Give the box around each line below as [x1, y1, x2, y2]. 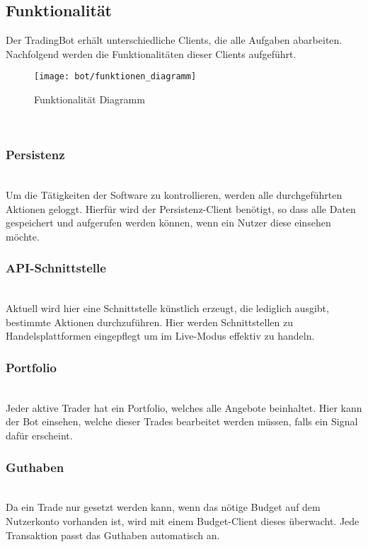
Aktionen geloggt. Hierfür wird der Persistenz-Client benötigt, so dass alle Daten [6, 201, 356, 216]
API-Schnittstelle [6, 259, 106, 277]
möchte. [6, 229, 40, 243]
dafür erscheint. [6, 428, 73, 443]
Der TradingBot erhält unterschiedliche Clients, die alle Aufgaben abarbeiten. [6, 33, 343, 47]
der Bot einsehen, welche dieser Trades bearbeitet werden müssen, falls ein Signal [6, 414, 358, 429]
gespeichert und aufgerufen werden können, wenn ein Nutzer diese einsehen [6, 215, 331, 230]
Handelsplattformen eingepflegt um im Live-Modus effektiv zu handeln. [6, 328, 315, 343]
